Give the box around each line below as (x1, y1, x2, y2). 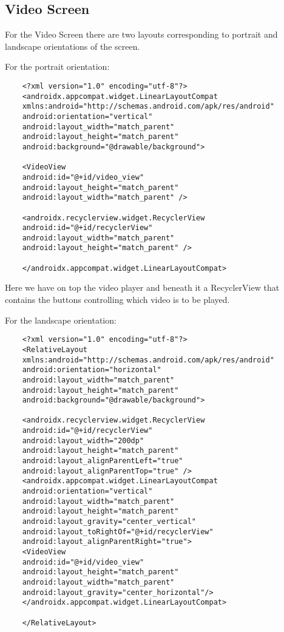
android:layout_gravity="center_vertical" (22, 517, 196, 526)
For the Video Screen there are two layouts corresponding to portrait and (5, 28, 278, 41)
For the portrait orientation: (5, 60, 110, 73)
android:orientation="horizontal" (22, 365, 161, 375)
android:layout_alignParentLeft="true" (22, 457, 183, 466)
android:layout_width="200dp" (22, 436, 144, 445)
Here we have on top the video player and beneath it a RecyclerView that (5, 281, 280, 294)
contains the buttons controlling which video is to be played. (5, 293, 230, 306)
